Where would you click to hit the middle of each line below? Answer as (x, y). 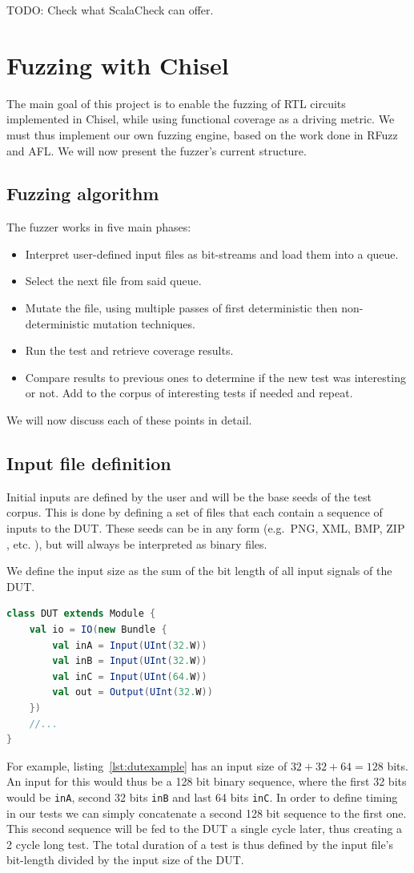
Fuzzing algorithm (83, 193)
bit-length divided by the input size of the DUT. (125, 860)
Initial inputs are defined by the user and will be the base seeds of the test (189, 496)
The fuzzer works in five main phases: (99, 227)
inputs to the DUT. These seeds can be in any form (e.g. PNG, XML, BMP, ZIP (206, 528)
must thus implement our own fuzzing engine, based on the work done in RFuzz (202, 134)
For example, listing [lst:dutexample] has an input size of (147, 765)
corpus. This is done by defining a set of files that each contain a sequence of (195, 512)
